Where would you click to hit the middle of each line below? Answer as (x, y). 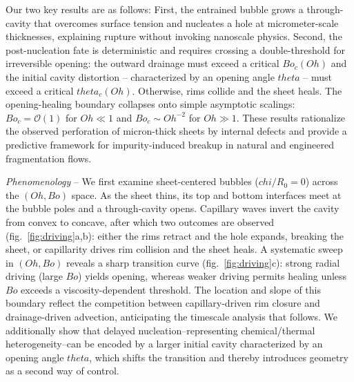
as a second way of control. (62, 371)
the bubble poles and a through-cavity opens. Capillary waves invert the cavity (173, 208)
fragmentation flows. (49, 158)
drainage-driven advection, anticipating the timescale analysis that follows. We (172, 317)
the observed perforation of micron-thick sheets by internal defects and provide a (176, 131)
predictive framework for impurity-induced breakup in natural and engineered (170, 144)
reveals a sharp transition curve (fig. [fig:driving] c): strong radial (203, 262)
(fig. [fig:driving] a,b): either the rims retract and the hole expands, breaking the (175, 235)
